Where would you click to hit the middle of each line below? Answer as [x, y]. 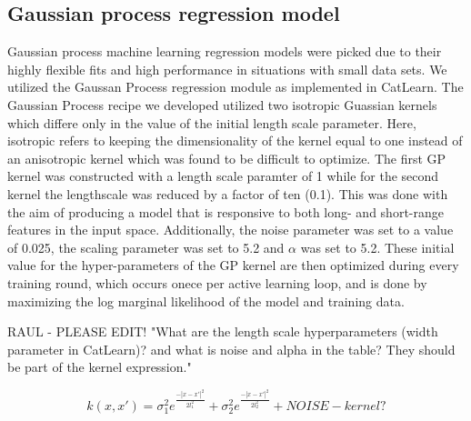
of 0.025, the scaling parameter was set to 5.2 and [146, 247]
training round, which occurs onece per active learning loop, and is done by [217, 282]
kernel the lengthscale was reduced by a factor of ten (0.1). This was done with [228, 193]
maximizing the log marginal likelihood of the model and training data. [206, 301]
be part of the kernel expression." [100, 367]
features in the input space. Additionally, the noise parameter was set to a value [230, 230]
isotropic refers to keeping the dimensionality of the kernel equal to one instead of [235, 140]
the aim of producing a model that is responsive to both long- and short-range [225, 211]
